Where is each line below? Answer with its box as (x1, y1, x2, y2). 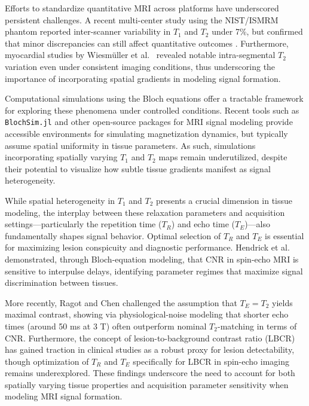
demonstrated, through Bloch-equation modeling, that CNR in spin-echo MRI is (5, 252, 299, 265)
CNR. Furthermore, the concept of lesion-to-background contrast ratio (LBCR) (5, 331, 295, 344)
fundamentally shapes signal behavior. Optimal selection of (5, 229, 221, 242)
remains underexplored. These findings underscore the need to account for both (5, 367, 295, 379)
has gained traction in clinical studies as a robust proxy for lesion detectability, (5, 343, 295, 356)
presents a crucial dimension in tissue (156, 194, 292, 206)
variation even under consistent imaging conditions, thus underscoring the (5, 60, 276, 72)
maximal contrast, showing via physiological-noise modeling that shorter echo (5, 308, 289, 320)
